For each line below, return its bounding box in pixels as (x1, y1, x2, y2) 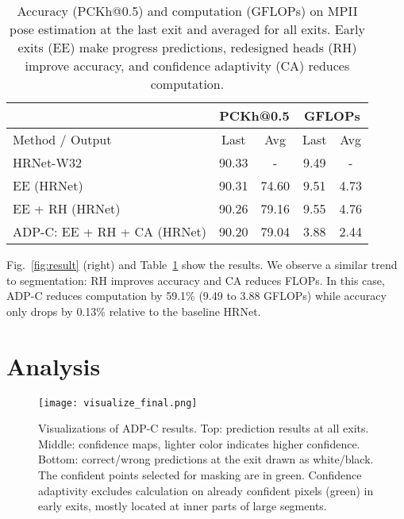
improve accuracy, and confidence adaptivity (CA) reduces (25, 56, 350, 75)
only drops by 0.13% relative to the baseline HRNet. (6, 302, 261, 319)
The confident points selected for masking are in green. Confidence (38, 466, 362, 482)
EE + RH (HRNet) (13, 199, 121, 217)
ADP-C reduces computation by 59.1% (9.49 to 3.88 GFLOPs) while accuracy (6, 287, 387, 304)
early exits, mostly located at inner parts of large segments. (38, 498, 327, 514)
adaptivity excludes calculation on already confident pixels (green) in (38, 482, 374, 498)
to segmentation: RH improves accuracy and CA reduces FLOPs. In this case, (6, 271, 385, 288)
